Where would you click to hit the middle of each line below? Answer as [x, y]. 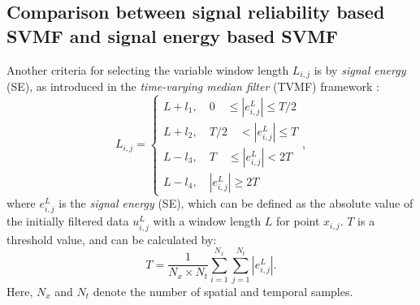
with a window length [207, 221]
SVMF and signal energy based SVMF [173, 35]
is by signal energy [360, 69]
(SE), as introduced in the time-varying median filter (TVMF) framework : [193, 86]
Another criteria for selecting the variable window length [148, 69]
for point [298, 221]
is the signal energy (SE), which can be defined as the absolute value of [236, 203]
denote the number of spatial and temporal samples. [223, 291]
